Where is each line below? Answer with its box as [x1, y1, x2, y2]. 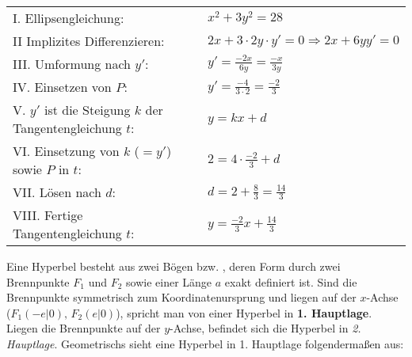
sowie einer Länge [126, 273, 212, 290]
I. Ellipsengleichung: [13, 9, 124, 27]
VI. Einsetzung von [13, 142, 120, 160]
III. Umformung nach [13, 55, 131, 73]
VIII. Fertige [13, 206, 83, 224]
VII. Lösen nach [13, 183, 101, 201]
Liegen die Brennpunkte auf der [6, 320, 161, 336]
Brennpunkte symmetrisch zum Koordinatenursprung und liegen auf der [6, 289, 357, 306]
